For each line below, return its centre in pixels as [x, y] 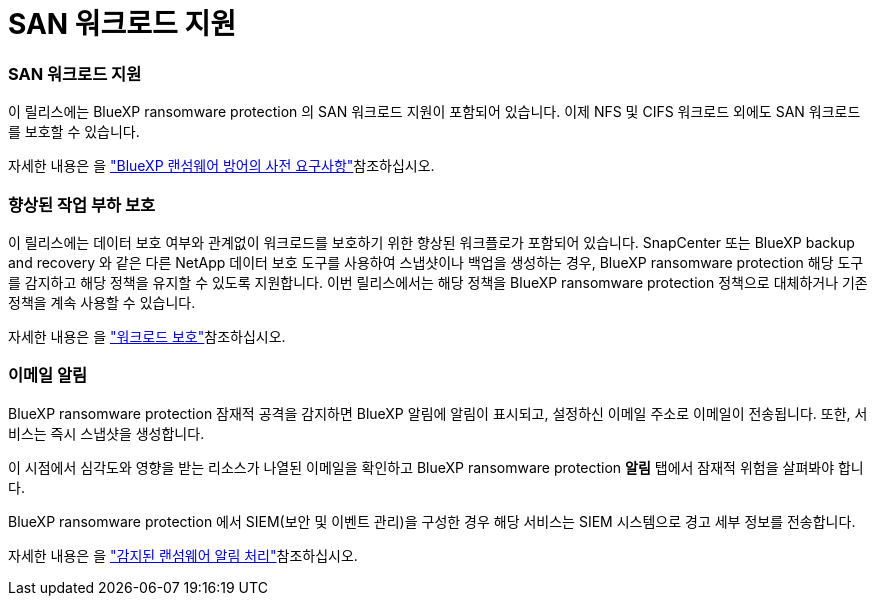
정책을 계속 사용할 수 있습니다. [102, 302]
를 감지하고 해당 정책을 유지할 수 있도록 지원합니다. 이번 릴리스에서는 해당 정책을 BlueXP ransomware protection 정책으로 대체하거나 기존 [438, 282]
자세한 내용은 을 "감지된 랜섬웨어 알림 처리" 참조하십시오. [183, 555]
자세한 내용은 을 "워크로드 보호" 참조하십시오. [147, 336]
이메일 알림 [48, 375]
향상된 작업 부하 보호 [82, 204]
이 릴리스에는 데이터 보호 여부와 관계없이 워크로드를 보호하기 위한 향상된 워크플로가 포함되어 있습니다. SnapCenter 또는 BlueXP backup [431, 242]
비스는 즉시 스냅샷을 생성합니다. [106, 433]
